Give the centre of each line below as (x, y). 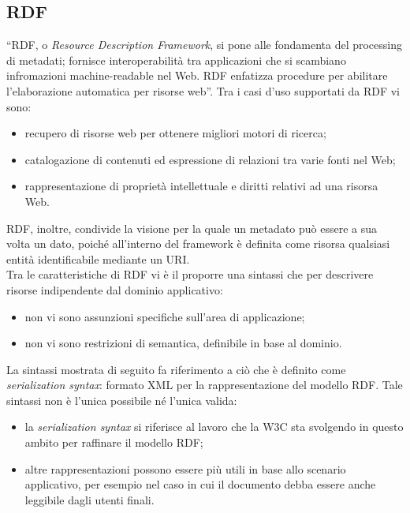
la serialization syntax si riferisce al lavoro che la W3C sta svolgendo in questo (214, 427)
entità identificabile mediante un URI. (98, 258)
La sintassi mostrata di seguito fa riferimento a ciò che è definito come (176, 369)
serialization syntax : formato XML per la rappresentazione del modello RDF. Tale (205, 385)
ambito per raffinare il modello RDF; (114, 442)
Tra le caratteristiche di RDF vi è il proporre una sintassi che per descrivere (190, 274)
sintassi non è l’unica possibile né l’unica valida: (122, 400)
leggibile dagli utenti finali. (89, 499)
